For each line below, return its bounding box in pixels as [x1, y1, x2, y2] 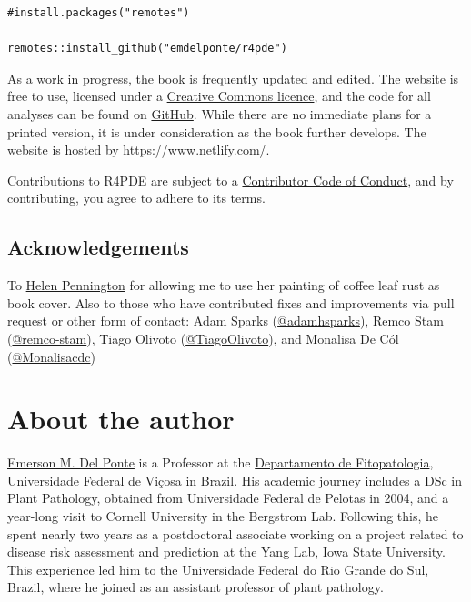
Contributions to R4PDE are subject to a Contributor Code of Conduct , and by [7, 170, 454, 189]
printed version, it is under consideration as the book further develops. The [7, 122, 426, 141]
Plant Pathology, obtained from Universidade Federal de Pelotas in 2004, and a [7, 488, 449, 507]
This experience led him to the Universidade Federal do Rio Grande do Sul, [7, 559, 429, 578]
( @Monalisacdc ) [7, 346, 95, 366]
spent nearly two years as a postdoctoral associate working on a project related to [7, 524, 464, 543]
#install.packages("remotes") [7, 6, 190, 19]
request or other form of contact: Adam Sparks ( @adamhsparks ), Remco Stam [7, 311, 444, 330]
